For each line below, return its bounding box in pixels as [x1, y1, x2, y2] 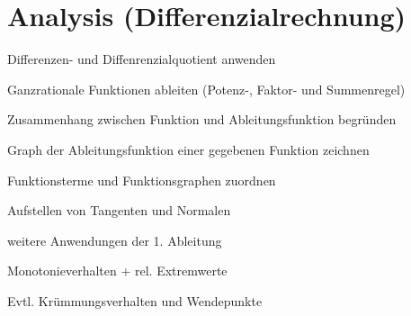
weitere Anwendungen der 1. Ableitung [7, 230, 222, 249]
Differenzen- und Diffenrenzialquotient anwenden [7, 50, 276, 68]
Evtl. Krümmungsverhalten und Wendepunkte [7, 291, 263, 310]
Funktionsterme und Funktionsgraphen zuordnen [7, 170, 276, 189]
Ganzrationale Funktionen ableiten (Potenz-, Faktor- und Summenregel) [7, 79, 406, 98]
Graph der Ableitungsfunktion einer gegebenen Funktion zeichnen [7, 140, 370, 158]
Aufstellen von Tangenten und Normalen [7, 201, 231, 220]
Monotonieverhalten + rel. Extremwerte [7, 261, 228, 280]
